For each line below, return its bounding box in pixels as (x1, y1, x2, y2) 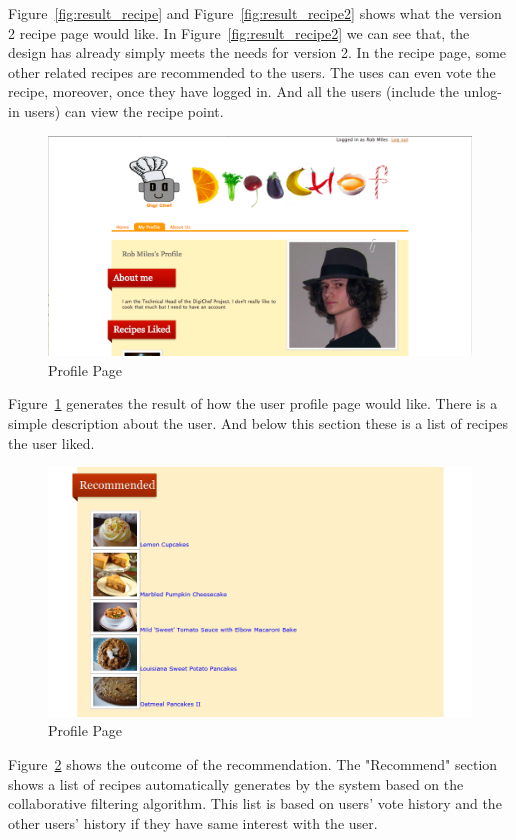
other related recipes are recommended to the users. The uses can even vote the (8, 61, 496, 82)
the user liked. (8, 432, 95, 453)
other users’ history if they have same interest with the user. (8, 812, 378, 833)
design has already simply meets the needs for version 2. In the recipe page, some (8, 42, 507, 63)
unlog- (463, 81, 502, 102)
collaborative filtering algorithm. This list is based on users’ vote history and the (8, 793, 502, 814)
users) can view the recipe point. (24, 100, 224, 121)
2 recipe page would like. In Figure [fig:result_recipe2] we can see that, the (8, 22, 470, 43)
